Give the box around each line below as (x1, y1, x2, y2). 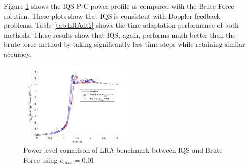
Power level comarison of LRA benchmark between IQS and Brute (23, 145, 223, 155)
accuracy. (4, 48, 32, 59)
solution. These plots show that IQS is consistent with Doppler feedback (4, 10, 221, 21)
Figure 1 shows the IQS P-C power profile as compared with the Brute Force (4, 1, 234, 11)
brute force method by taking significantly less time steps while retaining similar (4, 39, 245, 49)
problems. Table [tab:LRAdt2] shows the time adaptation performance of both (4, 20, 239, 30)
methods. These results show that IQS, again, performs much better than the (4, 29, 236, 40)
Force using (23, 154, 58, 165)
